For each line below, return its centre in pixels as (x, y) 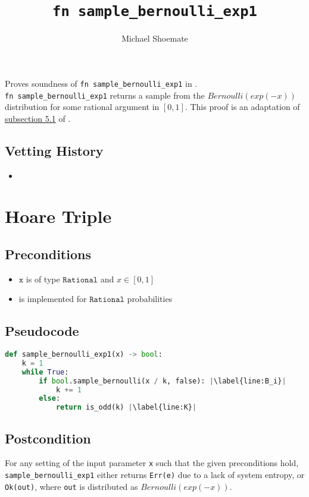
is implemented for (53, 299)
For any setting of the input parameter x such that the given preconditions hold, (152, 463)
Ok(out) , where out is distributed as (71, 486)
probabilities (150, 299)
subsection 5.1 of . (38, 118)
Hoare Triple (58, 216)
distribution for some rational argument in (82, 107)
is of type (43, 279)
